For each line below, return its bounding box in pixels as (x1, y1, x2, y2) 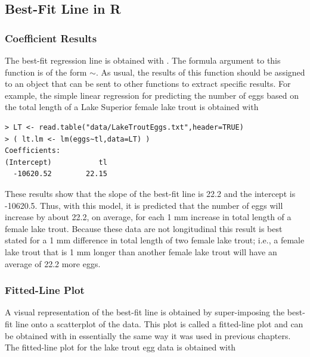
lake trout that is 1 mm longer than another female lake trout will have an (5, 245, 277, 258)
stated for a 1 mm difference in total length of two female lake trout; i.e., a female (5, 234, 305, 246)
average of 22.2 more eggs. (5, 257, 101, 270)
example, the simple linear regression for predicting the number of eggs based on (5, 89, 299, 101)
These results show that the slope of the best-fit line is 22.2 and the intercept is (5, 187, 296, 199)
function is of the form (5, 65, 87, 78)
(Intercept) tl (5, 158, 107, 167)
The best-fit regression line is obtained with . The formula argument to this (5, 54, 281, 66)
